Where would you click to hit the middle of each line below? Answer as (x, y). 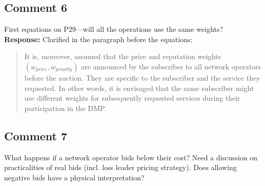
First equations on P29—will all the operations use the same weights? (114, 29)
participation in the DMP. (65, 108)
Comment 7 (36, 135)
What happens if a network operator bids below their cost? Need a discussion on (131, 157)
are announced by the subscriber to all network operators (171, 66)
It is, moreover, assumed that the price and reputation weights (123, 56)
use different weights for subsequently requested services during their (132, 98)
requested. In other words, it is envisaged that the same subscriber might (139, 88)
